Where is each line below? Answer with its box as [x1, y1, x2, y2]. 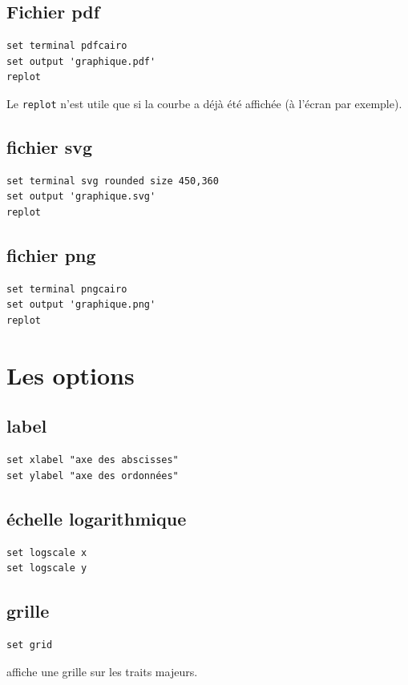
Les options [6, 358, 135, 391]
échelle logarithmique [6, 506, 187, 530]
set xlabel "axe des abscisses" [6, 454, 179, 466]
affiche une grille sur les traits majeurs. [6, 663, 198, 679]
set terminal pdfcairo [6, 40, 127, 52]
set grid [6, 639, 53, 651]
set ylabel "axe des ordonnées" [6, 469, 179, 482]
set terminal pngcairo [6, 283, 127, 295]
